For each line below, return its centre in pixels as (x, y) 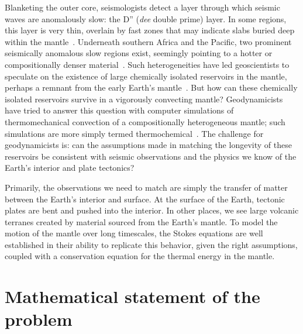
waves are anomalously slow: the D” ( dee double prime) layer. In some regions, (146, 18)
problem (39, 319)
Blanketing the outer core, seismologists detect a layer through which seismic (142, 7)
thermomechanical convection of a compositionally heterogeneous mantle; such (145, 121)
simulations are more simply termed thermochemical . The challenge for (134, 133)
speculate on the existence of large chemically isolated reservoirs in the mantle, (146, 76)
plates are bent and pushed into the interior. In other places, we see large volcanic (152, 210)
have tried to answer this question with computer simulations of (119, 110)
